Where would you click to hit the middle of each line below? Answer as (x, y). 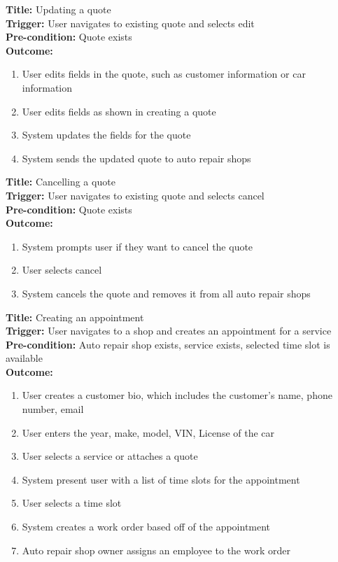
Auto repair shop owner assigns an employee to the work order (156, 550)
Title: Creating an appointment (75, 317)
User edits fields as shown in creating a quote (119, 111)
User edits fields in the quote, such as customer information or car (164, 74)
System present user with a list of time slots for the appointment (161, 479)
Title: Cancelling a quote (61, 182)
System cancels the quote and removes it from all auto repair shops (166, 293)
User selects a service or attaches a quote (110, 456)
